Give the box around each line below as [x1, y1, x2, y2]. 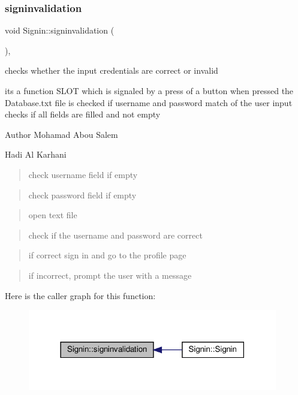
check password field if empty [28, 188, 137, 201]
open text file [28, 209, 77, 221]
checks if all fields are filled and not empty [5, 108, 161, 120]
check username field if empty [28, 168, 138, 180]
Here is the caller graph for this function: [5, 289, 156, 301]
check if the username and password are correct [28, 228, 203, 241]
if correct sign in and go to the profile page [28, 249, 186, 261]
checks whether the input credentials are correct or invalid [5, 64, 218, 77]
